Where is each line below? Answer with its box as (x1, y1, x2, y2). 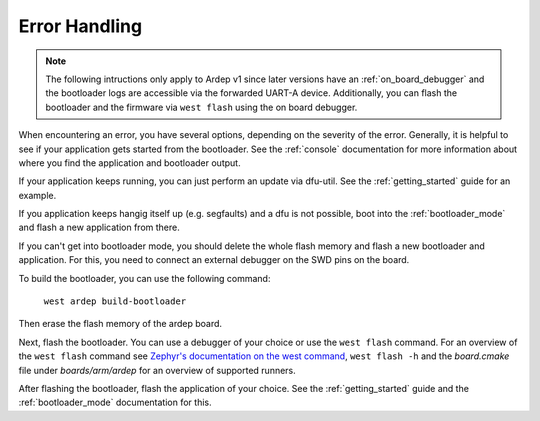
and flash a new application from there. (18, 221, 180, 234)
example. (18, 189, 57, 201)
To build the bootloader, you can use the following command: (18, 272, 271, 284)
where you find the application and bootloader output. (18, 156, 241, 169)
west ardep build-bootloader (43, 296, 187, 307)
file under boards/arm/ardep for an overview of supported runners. (18, 364, 297, 376)
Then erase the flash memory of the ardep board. (18, 318, 223, 330)
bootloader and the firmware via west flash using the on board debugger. (45, 101, 358, 113)
